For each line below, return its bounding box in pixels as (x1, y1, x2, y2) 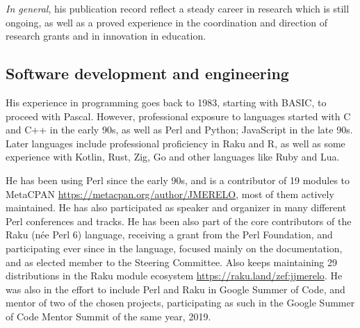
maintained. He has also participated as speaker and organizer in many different (6, 200, 347, 215)
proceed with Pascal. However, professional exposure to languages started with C (6, 108, 351, 123)
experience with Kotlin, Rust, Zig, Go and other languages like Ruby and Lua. (6, 149, 340, 164)
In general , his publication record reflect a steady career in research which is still (6, 1, 350, 15)
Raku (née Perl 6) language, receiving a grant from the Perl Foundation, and (6, 227, 333, 242)
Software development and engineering (6, 63, 289, 84)
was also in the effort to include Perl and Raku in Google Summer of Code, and (6, 281, 345, 296)
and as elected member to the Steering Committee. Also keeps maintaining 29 (6, 254, 338, 269)
